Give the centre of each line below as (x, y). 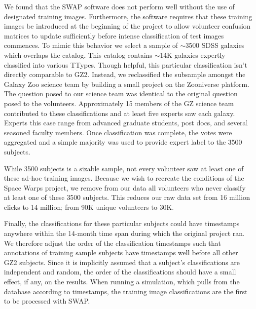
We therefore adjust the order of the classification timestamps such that (113, 243)
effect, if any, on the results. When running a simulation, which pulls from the (122, 282)
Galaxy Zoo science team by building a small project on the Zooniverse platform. (127, 84)
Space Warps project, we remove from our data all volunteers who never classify (125, 187)
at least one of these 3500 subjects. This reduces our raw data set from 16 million (127, 197)
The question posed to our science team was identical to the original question (121, 94)
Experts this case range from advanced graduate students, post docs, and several (126, 123)
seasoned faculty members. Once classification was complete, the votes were (118, 132)
